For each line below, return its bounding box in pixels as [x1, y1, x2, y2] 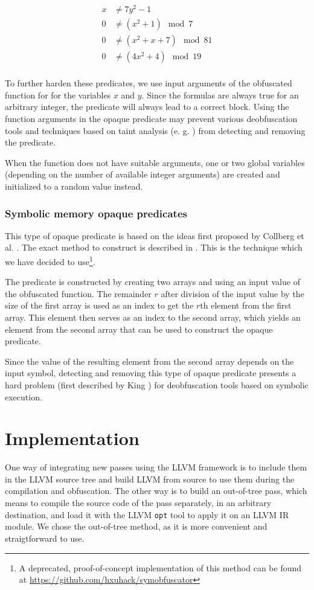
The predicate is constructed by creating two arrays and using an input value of [5, 275, 300, 288]
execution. [5, 390, 42, 403]
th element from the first [200, 299, 292, 312]
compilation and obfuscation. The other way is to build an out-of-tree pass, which [5, 484, 307, 497]
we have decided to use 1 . [5, 253, 95, 268]
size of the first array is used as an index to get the [5, 299, 194, 312]
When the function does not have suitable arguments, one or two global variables [5, 156, 305, 168]
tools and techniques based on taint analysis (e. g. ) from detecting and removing [5, 124, 306, 136]
